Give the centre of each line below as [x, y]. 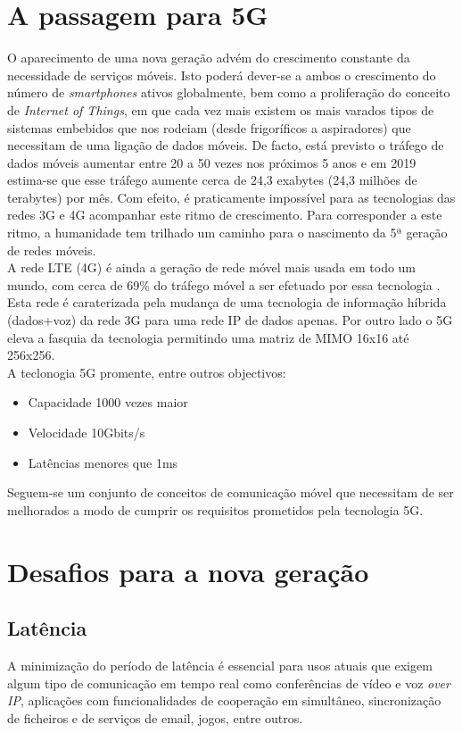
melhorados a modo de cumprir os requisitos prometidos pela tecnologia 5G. [215, 509]
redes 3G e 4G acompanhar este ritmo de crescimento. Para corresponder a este [225, 215]
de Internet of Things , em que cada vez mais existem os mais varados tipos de [221, 109]
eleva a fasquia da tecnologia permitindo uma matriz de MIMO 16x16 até [208, 337]
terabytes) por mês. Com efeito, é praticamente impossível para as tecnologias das [231, 197]
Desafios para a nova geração [188, 571]
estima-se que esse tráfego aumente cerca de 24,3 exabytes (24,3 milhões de [212, 180]
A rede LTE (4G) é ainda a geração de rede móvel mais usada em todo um [212, 267]
